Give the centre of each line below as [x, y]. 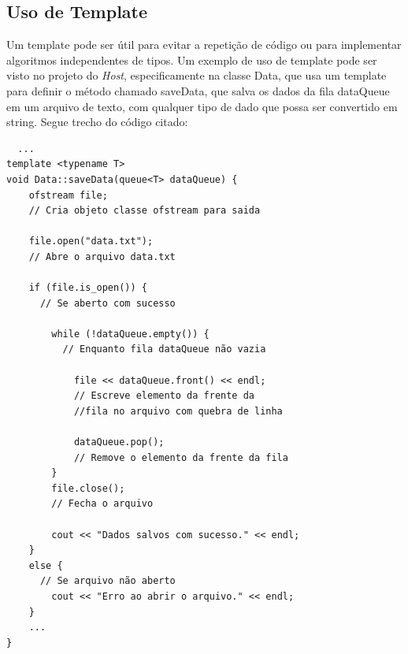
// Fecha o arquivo [102, 504]
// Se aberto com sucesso [108, 303]
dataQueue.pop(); [119, 442]
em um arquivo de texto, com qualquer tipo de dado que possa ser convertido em [202, 106]
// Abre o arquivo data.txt [102, 256]
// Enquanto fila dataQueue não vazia [164, 349]
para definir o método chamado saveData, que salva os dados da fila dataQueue [198, 90]
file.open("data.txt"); [91, 242]
